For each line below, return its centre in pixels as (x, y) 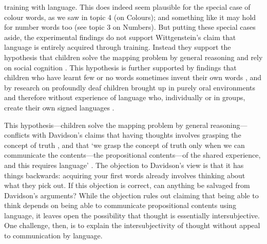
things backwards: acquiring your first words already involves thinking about (125, 175)
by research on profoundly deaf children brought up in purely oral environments (130, 87)
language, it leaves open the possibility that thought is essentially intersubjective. (132, 215)
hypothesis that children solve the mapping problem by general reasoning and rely (133, 57)
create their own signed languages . (59, 107)
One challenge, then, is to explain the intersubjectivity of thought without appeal (132, 225)
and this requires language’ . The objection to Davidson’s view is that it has (124, 165)
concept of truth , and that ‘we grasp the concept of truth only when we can (125, 145)
